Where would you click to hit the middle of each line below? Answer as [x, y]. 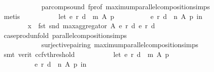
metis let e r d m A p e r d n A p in [103, 16]
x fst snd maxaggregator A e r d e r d [91, 26]
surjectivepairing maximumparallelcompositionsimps [120, 45]
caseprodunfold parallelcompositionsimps [65, 35]
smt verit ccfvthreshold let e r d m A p [86, 54]
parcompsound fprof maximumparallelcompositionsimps [126, 6]
